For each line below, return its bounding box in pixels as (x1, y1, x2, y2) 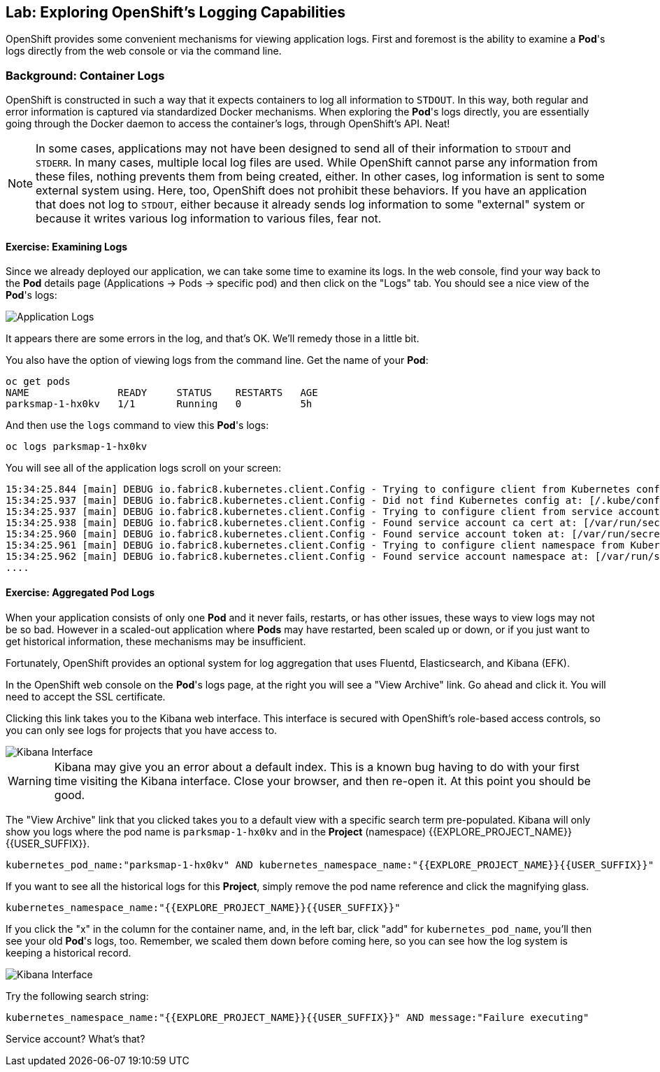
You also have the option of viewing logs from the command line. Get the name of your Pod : (6, 354, 429, 367)
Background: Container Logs (6, 68, 165, 83)
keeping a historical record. (6, 946, 131, 959)
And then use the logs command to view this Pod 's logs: (6, 419, 269, 432)
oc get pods (6, 376, 71, 388)
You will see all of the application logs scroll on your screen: (6, 462, 282, 474)
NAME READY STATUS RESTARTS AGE (6, 387, 318, 399)
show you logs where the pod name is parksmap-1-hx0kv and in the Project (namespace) (6, 825, 426, 838)
